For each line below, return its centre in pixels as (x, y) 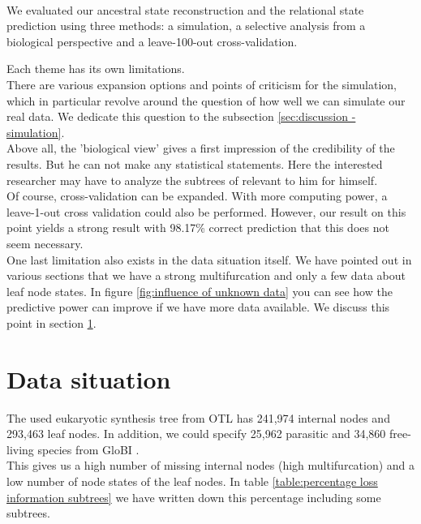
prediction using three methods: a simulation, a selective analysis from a (186, 26)
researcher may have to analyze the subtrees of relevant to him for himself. (192, 180)
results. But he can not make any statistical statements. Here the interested (195, 163)
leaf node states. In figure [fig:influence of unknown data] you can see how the (200, 291)
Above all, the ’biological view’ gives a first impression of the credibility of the (201, 148)
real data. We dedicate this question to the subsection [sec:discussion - (181, 116)
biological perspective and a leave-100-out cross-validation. (152, 41)
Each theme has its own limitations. (96, 69)
